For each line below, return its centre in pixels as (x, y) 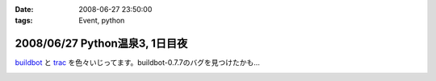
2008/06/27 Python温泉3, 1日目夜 (101, 44)
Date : (24, 9)
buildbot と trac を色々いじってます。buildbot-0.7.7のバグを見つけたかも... (137, 63)
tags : (24, 21)
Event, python (102, 21)
